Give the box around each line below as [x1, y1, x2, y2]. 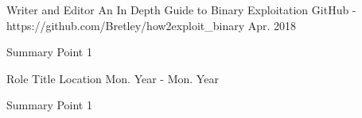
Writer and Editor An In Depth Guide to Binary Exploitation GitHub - [6, 2, 356, 17]
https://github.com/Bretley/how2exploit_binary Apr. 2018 [6, 17, 297, 33]
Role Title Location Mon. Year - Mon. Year [6, 70, 219, 86]
